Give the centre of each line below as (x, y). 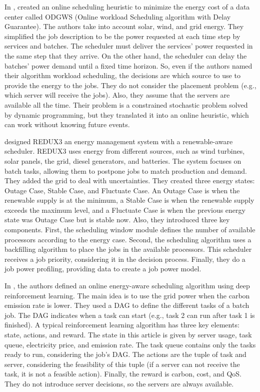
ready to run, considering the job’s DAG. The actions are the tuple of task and (125, 354)
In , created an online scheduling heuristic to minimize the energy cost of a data (127, 7)
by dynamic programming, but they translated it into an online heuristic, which (127, 114)
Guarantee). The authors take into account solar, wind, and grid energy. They (124, 26)
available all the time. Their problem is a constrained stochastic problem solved (126, 104)
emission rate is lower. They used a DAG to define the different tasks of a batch (127, 305)
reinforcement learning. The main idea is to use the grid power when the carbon (127, 295)
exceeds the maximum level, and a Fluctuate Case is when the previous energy (125, 210)
